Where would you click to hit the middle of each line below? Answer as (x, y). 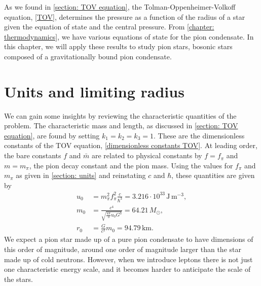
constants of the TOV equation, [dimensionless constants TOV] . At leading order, (131, 145)
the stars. (18, 279)
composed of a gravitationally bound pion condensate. (88, 56)
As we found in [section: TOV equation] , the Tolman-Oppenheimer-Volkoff (120, 7)
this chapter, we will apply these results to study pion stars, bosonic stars (118, 46)
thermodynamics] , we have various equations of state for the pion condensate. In (129, 36)
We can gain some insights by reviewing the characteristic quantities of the (120, 115)
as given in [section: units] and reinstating (81, 175)
